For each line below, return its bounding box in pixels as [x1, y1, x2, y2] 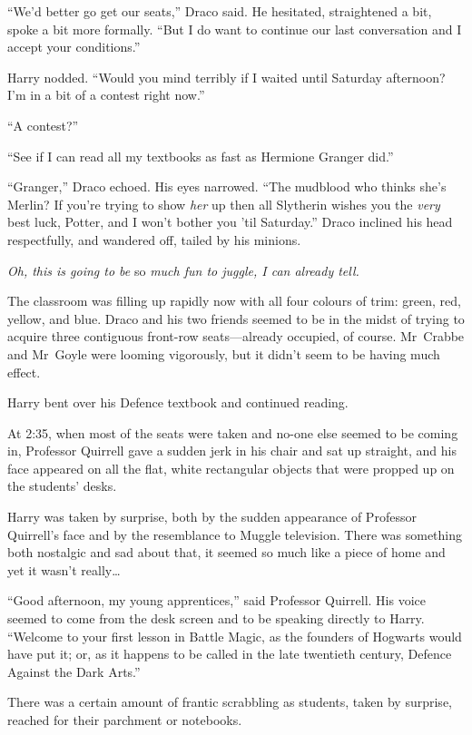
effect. [7, 362, 41, 381]
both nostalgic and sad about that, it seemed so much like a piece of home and [7, 543, 446, 562]
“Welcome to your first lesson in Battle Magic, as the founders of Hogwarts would [7, 626, 462, 645]
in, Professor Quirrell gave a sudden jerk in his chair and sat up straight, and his [7, 441, 457, 460]
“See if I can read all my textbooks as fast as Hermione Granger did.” [7, 146, 394, 165]
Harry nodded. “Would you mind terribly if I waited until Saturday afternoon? [7, 67, 446, 86]
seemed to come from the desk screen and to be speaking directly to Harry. [7, 609, 425, 628]
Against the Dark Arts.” [7, 661, 141, 681]
